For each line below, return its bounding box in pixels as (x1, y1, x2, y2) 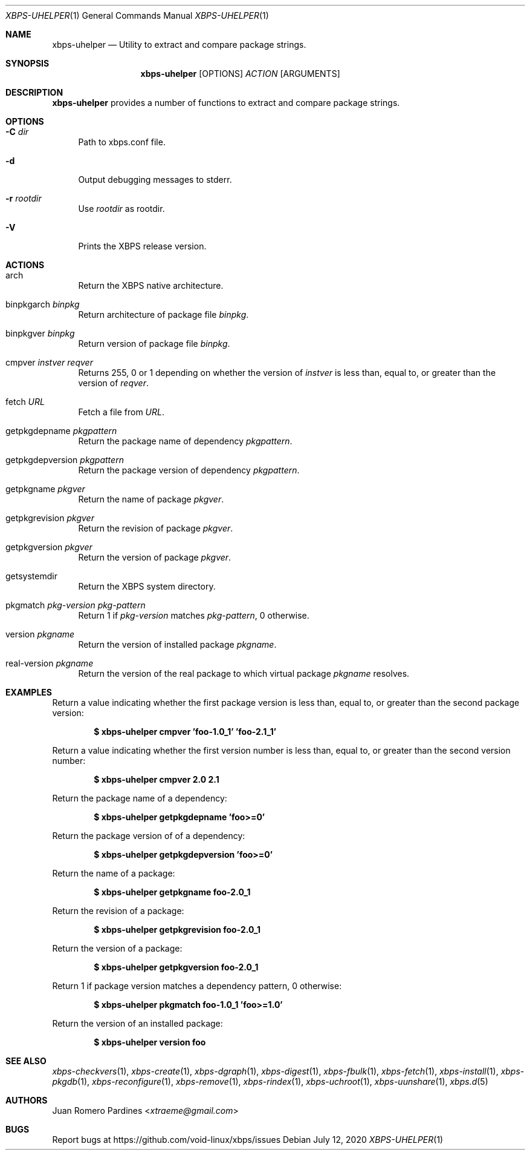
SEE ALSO (5, 1056, 47, 1066)
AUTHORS (5, 1095, 48, 1105)
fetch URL (5, 397, 45, 407)
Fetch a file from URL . (78, 407, 164, 417)
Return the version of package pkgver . (78, 552, 231, 562)
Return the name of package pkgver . (78, 494, 224, 504)
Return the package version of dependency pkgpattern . (78, 465, 300, 475)
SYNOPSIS (5, 58, 50, 68)
